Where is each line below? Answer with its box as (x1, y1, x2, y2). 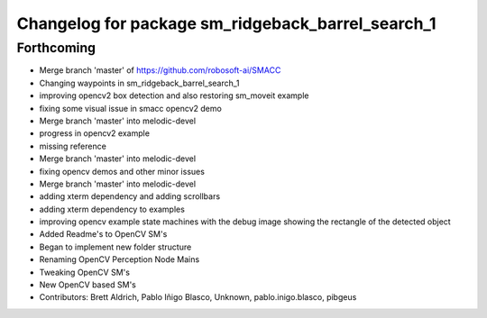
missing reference (39, 141, 107, 151)
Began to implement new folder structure (39, 241, 192, 252)
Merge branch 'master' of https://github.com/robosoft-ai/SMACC (39, 65, 281, 76)
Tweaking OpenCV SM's (39, 267, 131, 277)
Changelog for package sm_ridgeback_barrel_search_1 (16, 14, 436, 33)
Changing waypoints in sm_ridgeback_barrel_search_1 (39, 77, 240, 88)
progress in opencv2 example (39, 128, 151, 139)
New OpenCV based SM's (39, 279, 137, 290)
